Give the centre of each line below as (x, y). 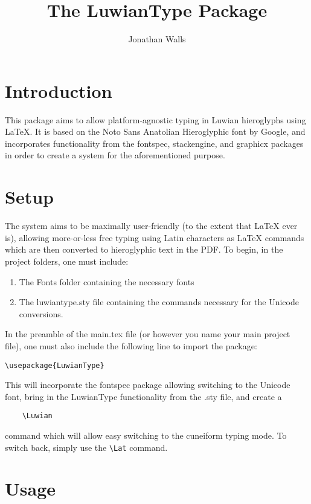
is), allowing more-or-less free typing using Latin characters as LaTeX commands (155, 237)
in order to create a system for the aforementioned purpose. (115, 155)
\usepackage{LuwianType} (55, 365)
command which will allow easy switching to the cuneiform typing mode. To (146, 435)
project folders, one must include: (67, 261)
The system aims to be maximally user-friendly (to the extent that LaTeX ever (151, 226)
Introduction (59, 90)
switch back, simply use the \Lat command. (86, 447)
